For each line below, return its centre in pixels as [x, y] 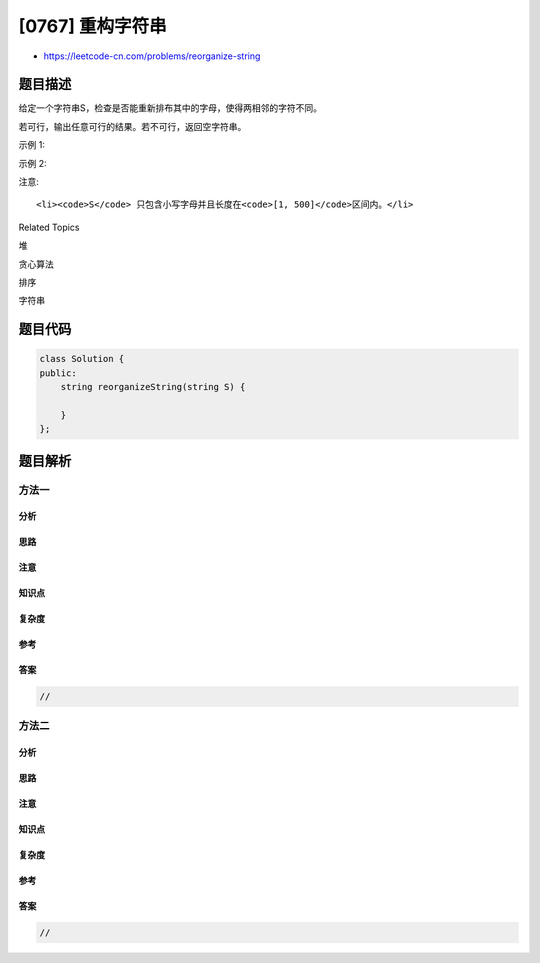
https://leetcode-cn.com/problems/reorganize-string [152, 56]
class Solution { [82, 359]
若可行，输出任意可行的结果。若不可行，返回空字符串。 [132, 126]
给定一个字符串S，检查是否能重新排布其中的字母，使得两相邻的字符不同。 [170, 108]
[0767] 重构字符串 [92, 26]
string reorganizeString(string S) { [153, 387]
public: [58, 373]
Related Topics [49, 227]
